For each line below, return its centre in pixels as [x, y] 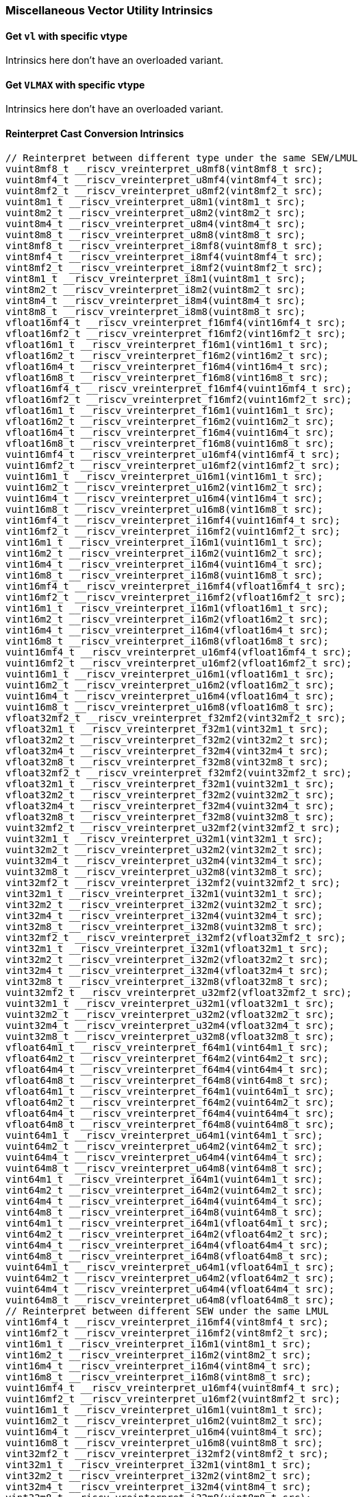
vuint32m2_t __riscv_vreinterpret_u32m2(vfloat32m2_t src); [170, 1014]
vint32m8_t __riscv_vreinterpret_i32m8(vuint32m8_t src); [164, 926]
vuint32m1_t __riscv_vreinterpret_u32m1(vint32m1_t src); [164, 838]
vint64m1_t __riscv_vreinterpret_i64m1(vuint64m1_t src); [164, 1179]
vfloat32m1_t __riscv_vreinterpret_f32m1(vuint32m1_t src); [170, 784]
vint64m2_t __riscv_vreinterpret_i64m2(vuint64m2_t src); [164, 1190]
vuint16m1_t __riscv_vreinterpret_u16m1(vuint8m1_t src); [164, 1409]
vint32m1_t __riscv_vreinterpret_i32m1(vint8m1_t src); [159, 1464]
